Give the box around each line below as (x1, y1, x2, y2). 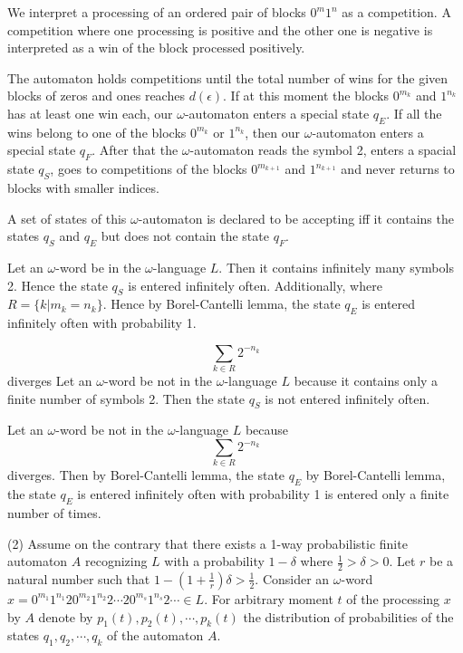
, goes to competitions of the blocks (50, 159, 247, 178)
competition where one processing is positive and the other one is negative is (7, 20, 433, 39)
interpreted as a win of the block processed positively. (7, 38, 305, 57)
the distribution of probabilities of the (243, 607, 454, 626)
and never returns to (341, 159, 455, 178)
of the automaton (107, 626, 204, 645)
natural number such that (7, 569, 150, 588)
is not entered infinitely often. (265, 389, 430, 408)
